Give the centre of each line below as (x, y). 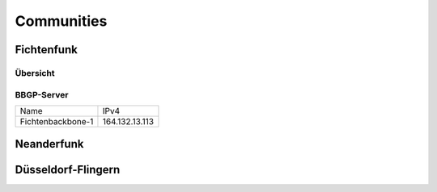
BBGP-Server (42, 94)
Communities (61, 21)
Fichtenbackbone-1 (57, 121)
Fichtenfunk (47, 50)
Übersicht (35, 73)
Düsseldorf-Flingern (68, 170)
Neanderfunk (49, 144)
